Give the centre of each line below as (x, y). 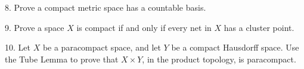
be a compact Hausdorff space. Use (235, 47)
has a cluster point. (259, 27)
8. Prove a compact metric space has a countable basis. (106, 7)
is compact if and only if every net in (144, 27)
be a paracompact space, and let (102, 47)
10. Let (18, 47)
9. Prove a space (35, 27)
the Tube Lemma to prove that (62, 59)
